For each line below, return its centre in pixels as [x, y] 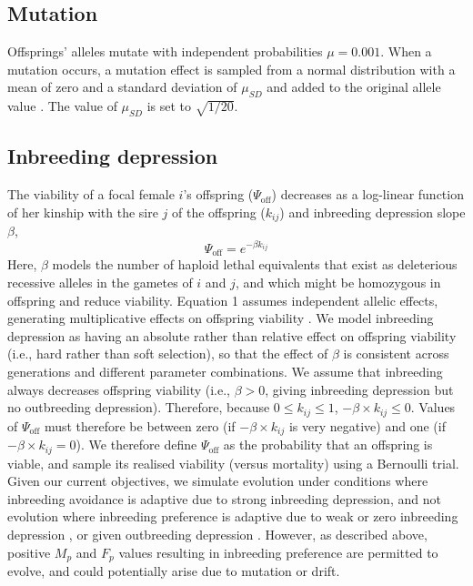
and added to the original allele [354, 87]
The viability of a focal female [91, 194]
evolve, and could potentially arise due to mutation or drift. [174, 570]
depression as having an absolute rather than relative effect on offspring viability [232, 335]
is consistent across [396, 354]
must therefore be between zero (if [140, 425]
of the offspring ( [219, 212]
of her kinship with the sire [83, 212]
